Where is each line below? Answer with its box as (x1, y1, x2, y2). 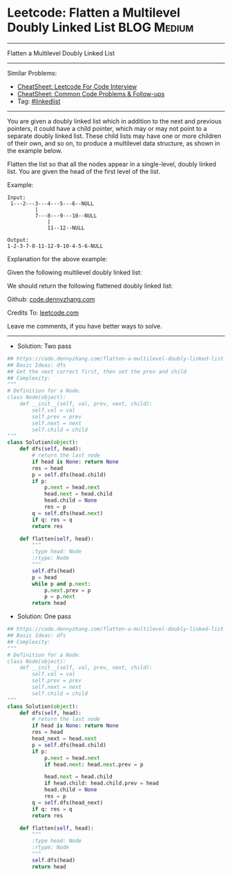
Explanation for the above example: (7, 254, 108, 263)
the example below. (7, 146, 63, 155)
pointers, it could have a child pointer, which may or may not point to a (7, 124, 207, 132)
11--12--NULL (47, 224, 85, 231)
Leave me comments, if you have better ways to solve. (7, 322, 162, 330)
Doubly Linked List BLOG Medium (7, 19, 194, 35)
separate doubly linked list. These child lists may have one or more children (7, 132, 222, 140)
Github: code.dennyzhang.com (7, 295, 95, 303)
